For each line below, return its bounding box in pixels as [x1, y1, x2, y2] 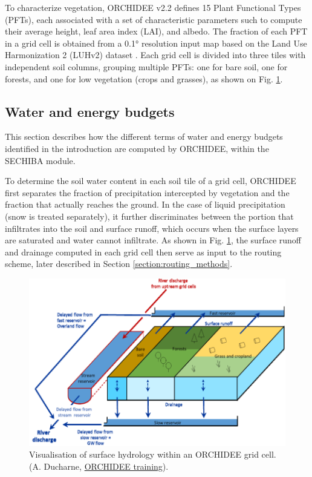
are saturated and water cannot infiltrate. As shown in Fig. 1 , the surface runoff [5, 234, 301, 246]
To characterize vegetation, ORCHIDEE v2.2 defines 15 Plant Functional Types [5, 1, 301, 13]
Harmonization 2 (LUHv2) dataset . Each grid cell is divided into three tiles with [5, 48, 306, 61]
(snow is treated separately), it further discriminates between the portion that [5, 209, 294, 222]
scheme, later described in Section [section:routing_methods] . [5, 257, 233, 270]
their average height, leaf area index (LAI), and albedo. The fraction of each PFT [5, 25, 308, 38]
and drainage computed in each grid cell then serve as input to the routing [5, 245, 282, 258]
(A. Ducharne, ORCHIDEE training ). [29, 459, 169, 472]
